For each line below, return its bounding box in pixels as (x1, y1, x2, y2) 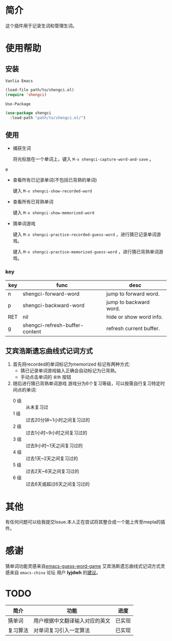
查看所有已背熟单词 (12, 198, 54, 205)
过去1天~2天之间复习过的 (25, 455, 78, 462)
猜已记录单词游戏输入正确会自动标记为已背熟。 (20, 368, 119, 374)
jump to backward (106, 298, 150, 306)
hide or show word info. (106, 313, 163, 320)
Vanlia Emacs (5, 78, 33, 84)
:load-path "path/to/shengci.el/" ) (10, 115, 86, 121)
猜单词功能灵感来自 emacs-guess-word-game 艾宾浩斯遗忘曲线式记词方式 (5, 563, 161, 569)
